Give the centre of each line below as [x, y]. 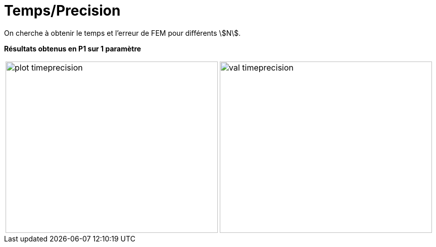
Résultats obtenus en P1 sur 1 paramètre [73, 48]
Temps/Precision [62, 11]
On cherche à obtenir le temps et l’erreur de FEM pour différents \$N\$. [123, 33]
